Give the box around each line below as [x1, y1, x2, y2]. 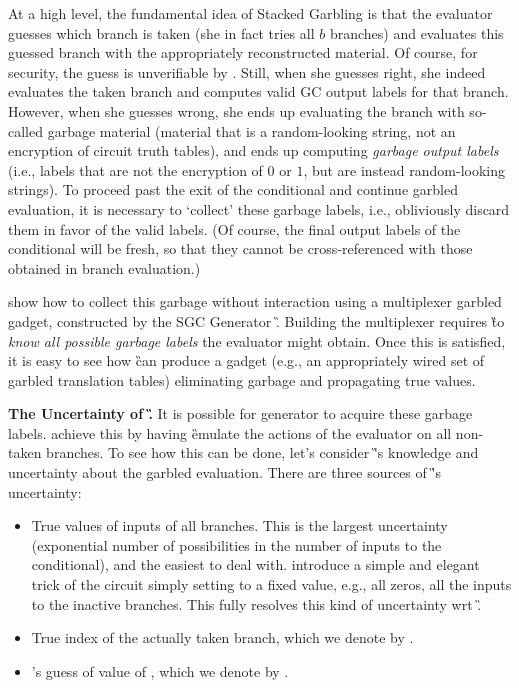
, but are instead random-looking [303, 159, 506, 180]
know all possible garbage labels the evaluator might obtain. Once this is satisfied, [8, 330, 506, 351]
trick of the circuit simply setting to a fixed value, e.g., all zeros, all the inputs [31, 574, 512, 595]
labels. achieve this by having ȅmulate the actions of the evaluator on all [8, 422, 452, 443]
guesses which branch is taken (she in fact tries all [8, 22, 315, 43]
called [8, 120, 43, 141]
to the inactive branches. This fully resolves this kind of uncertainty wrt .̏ [31, 593, 482, 614]
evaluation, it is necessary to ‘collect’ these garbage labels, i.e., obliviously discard [8, 198, 510, 219]
